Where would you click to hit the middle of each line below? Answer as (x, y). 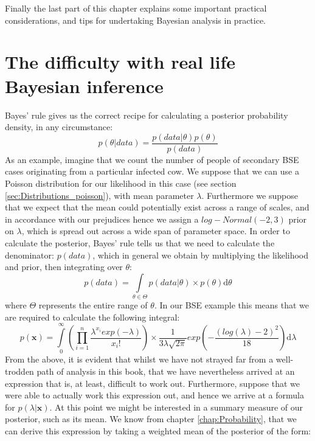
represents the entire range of (93, 305)
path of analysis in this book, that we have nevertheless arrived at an (166, 371)
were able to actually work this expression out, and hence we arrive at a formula (154, 395)
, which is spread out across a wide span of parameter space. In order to (156, 231)
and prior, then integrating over (64, 267)
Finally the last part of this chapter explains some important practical (136, 8)
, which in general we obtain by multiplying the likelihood (201, 255)
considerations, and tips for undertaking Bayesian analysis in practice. (136, 20)
